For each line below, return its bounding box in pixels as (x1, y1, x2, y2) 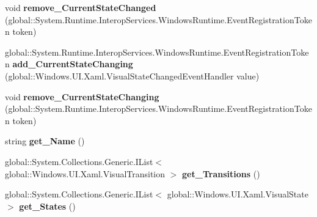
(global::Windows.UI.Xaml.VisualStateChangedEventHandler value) (5, 69, 260, 82)
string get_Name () (5, 134, 85, 147)
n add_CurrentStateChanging (5, 57, 133, 70)
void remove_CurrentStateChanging (5, 90, 159, 103)
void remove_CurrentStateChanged (5, 1, 156, 13)
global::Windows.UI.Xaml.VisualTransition (5, 167, 166, 180)
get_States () (19, 199, 76, 212)
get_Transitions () (182, 167, 260, 180)
